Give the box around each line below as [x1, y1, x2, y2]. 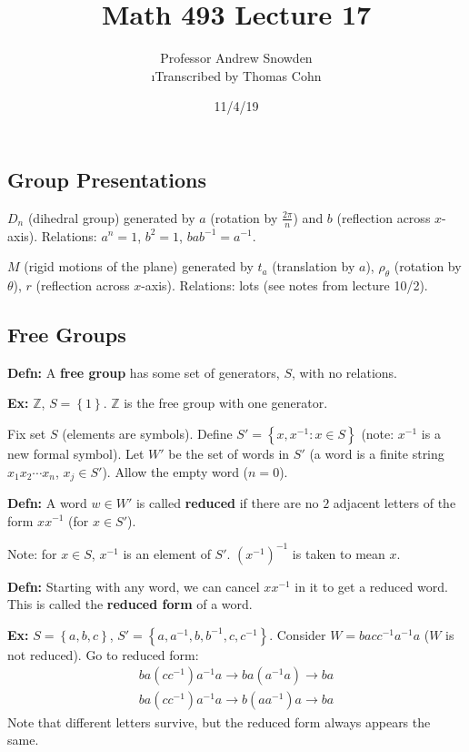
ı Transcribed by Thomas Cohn [151, 66, 322, 85]
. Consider [269, 625, 326, 644]
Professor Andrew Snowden [160, 48, 313, 67]
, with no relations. [291, 362, 397, 381]
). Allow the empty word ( [102, 462, 249, 481]
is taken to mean [292, 544, 385, 563]
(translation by [272, 257, 355, 276]
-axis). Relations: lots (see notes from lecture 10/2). [141, 275, 428, 294]
